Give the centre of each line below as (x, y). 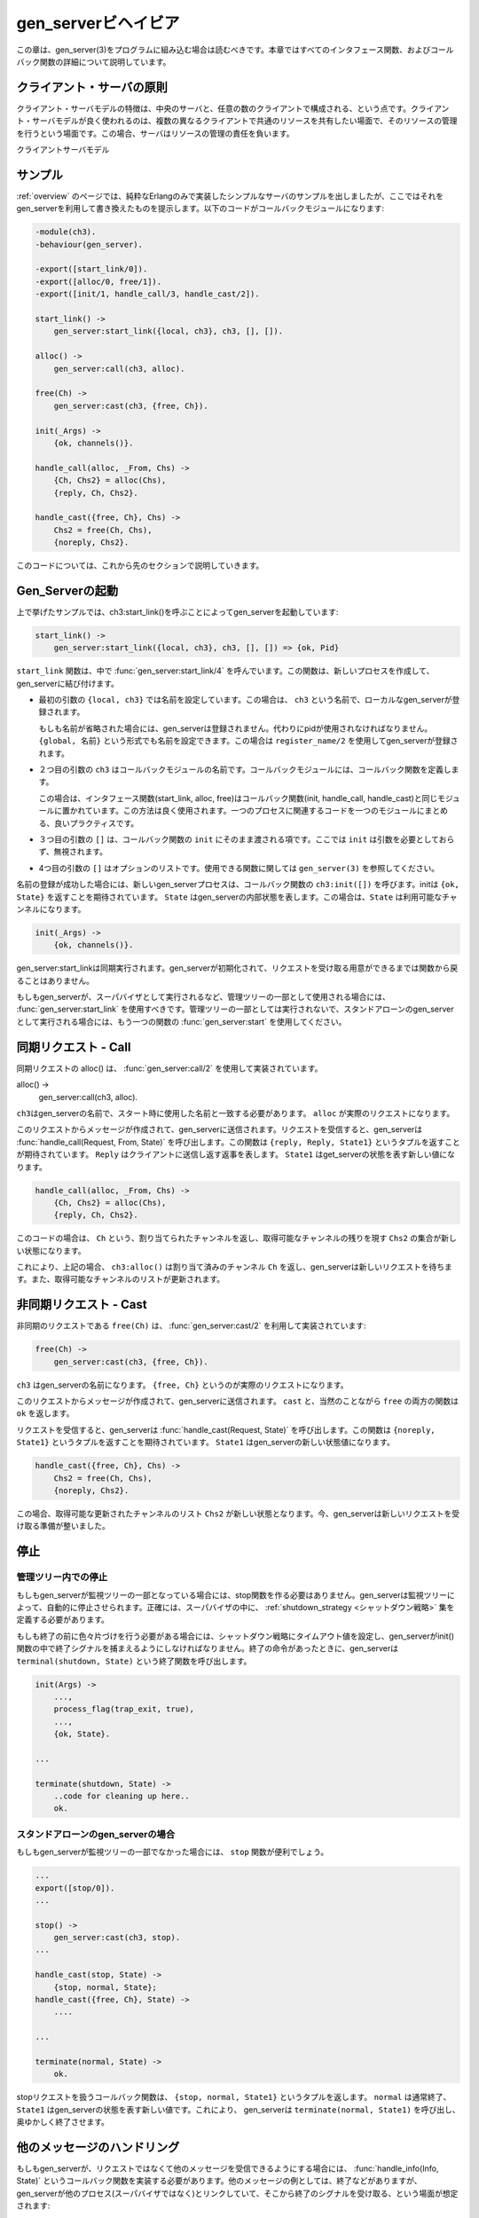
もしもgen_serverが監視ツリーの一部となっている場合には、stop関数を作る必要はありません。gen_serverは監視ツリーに (236, 1595)
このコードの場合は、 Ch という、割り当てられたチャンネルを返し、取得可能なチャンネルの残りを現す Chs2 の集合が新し (236, 1239)
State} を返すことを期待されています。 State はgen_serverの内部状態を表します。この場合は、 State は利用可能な (229, 897)
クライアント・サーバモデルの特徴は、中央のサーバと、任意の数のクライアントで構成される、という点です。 (214, 108)
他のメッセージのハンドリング (98, 2147)
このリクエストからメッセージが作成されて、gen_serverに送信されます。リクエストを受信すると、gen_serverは (220, 1129)
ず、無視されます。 (73, 852)
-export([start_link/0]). (91, 269)
